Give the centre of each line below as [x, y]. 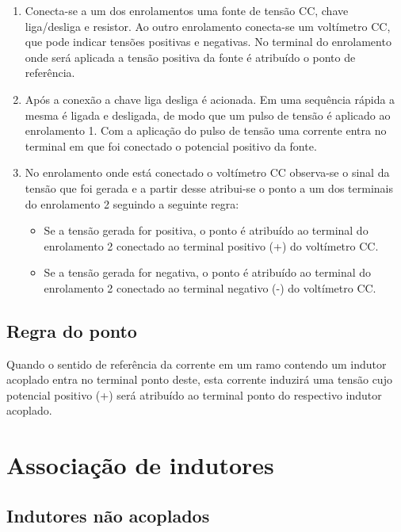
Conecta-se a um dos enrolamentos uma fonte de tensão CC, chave [187, 10]
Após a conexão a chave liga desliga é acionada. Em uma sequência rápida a [210, 99]
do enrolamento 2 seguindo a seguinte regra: [132, 203]
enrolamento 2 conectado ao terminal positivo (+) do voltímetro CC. [211, 245]
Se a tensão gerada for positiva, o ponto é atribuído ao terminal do [206, 230]
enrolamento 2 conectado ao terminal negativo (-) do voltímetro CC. [210, 287]
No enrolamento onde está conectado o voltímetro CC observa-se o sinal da [207, 172]
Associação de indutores [140, 465]
